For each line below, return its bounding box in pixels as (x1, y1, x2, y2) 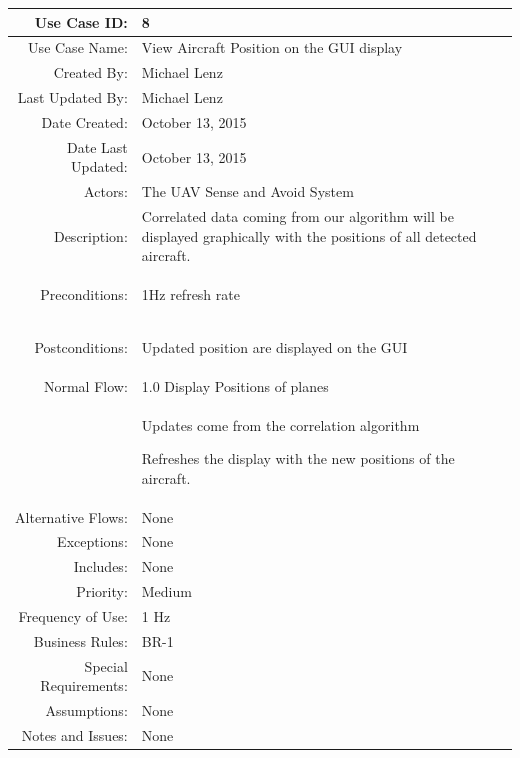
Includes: (73, 556, 128, 577)
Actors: (84, 181, 128, 202)
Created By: (53, 62, 128, 83)
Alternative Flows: (15, 506, 128, 527)
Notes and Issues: (21, 724, 128, 745)
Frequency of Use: (18, 605, 128, 626)
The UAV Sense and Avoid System (141, 181, 354, 202)
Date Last (67, 136, 128, 157)
